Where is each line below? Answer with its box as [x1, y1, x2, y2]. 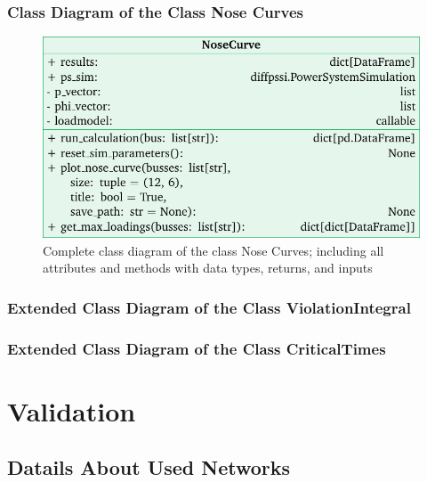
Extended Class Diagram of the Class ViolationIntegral [7, 296, 411, 318]
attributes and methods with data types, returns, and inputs [43, 258, 373, 277]
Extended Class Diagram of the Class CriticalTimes [7, 337, 386, 359]
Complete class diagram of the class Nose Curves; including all [43, 241, 384, 259]
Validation [7, 392, 136, 429]
